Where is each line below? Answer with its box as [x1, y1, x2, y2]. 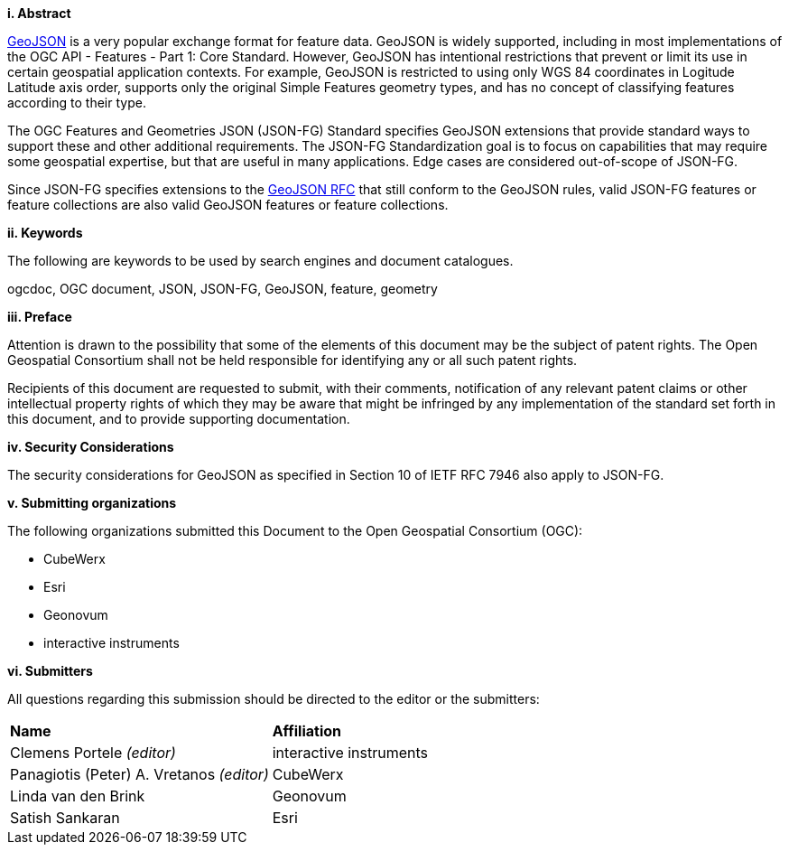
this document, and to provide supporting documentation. [7, 411, 350, 426]
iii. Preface [7, 309, 72, 324]
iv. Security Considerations [7, 439, 174, 454]
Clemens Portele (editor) [10, 744, 176, 762]
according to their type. [7, 95, 146, 110]
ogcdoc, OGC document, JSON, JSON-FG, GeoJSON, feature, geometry [7, 281, 438, 296]
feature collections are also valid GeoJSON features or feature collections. [7, 197, 449, 212]
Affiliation [272, 722, 341, 740]
